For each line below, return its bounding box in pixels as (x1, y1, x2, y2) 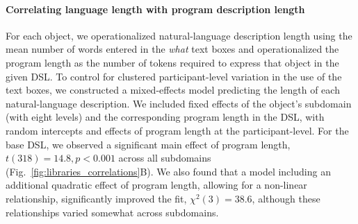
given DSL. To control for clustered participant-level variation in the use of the (6, 69, 342, 83)
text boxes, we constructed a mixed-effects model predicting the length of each (6, 83, 340, 97)
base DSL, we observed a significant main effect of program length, (6, 137, 291, 151)
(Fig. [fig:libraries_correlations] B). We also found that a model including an (6, 164, 331, 178)
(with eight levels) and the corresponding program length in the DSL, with (6, 110, 325, 124)
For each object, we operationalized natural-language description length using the (6, 28, 352, 42)
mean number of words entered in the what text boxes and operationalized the (6, 42, 339, 56)
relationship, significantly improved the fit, (6, 191, 187, 205)
